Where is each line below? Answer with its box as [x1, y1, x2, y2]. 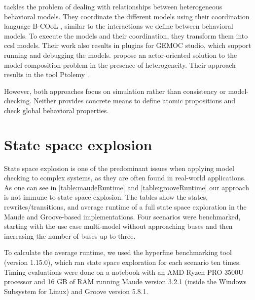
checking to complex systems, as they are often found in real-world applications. [4, 172, 246, 183]
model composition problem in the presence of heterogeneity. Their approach [4, 59, 236, 70]
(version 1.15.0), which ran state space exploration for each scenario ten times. [4, 257, 241, 267]
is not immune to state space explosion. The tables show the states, [4, 192, 208, 202]
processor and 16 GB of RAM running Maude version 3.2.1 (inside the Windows [4, 276, 247, 287]
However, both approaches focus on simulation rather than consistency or [4, 86, 226, 96]
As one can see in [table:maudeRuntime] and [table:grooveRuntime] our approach [4, 182, 249, 192]
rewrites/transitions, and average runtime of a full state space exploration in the [4, 202, 247, 212]
